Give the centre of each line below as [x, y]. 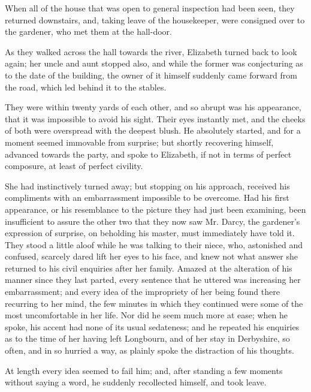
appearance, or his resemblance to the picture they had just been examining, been [155, 209]
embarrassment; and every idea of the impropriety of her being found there [142, 292]
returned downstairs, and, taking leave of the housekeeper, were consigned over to [155, 19]
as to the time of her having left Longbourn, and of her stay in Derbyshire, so [147, 338]
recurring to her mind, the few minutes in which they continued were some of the [154, 303]
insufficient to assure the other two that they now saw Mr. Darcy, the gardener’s [153, 221]
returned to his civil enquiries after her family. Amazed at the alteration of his [149, 268]
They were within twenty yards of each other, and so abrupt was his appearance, [153, 107]
